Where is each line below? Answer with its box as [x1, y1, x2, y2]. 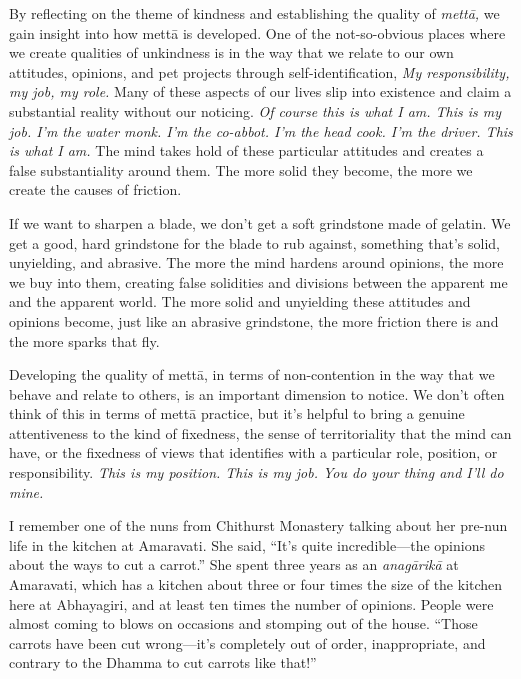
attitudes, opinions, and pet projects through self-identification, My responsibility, [9, 61, 510, 82]
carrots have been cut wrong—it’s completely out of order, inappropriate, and [9, 632, 486, 653]
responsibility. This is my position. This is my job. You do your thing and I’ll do [9, 462, 504, 483]
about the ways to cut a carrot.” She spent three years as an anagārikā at [9, 554, 459, 575]
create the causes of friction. [9, 179, 182, 200]
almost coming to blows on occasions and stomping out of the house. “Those [9, 613, 478, 634]
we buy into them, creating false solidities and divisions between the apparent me [9, 271, 508, 292]
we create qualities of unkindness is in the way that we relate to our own [9, 42, 454, 63]
